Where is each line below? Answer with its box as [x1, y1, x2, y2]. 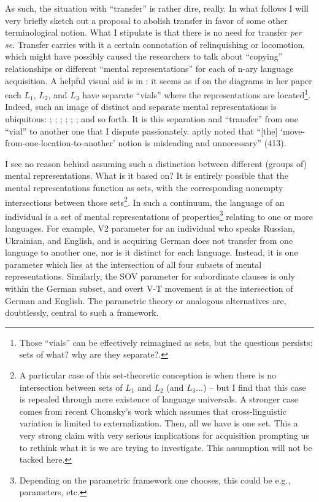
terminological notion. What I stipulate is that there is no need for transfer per [5, 26, 302, 39]
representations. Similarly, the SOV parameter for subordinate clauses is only [5, 270, 295, 283]
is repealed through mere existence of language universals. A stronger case [19, 393, 298, 406]
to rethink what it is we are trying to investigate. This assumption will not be [19, 441, 312, 453]
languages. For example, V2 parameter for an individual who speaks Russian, [5, 222, 295, 235]
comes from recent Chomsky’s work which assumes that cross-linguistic [19, 404, 286, 417]
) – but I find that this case [202, 380, 306, 393]
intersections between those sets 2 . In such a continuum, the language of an [5, 194, 285, 208]
